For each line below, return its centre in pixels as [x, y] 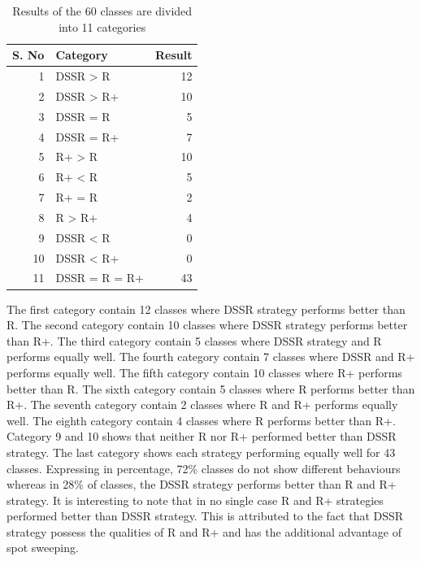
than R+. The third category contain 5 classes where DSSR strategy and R [194, 340]
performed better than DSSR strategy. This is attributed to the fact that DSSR [205, 516]
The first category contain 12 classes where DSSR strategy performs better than [206, 309]
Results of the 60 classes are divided [102, 11]
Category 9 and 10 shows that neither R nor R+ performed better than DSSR [202, 436]
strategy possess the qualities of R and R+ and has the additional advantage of [204, 531]
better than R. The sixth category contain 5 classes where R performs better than [211, 388]
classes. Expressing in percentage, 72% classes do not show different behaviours [204, 468]
